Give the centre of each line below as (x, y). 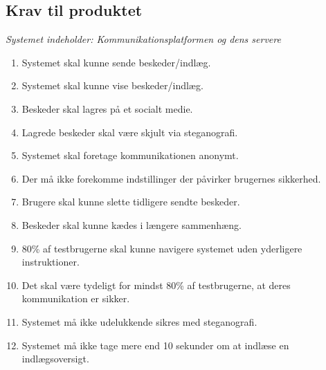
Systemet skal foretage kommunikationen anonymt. (130, 155)
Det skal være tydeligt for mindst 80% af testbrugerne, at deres (156, 285)
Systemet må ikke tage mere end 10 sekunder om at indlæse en (155, 345)
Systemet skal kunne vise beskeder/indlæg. (112, 85)
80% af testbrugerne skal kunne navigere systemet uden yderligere (162, 248)
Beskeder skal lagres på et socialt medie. (107, 108)
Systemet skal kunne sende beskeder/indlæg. (116, 62)
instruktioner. (51, 262)
